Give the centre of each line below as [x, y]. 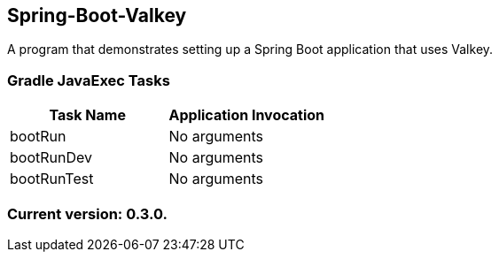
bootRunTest [52, 179]
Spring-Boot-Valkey [97, 15]
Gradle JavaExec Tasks [89, 80]
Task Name [87, 115]
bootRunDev [51, 158]
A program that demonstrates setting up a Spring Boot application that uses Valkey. [250, 50]
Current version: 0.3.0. [88, 213]
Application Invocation [247, 115]
